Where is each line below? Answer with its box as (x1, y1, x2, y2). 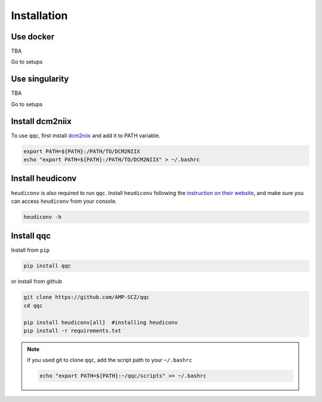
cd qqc (23, 302, 43, 309)
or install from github (11, 278, 63, 285)
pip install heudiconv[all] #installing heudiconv (23, 319, 178, 326)
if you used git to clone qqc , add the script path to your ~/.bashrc (27, 357, 193, 364)
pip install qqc (23, 262, 72, 270)
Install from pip (11, 246, 50, 253)
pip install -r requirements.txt (23, 327, 122, 334)
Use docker (11, 32, 55, 42)
